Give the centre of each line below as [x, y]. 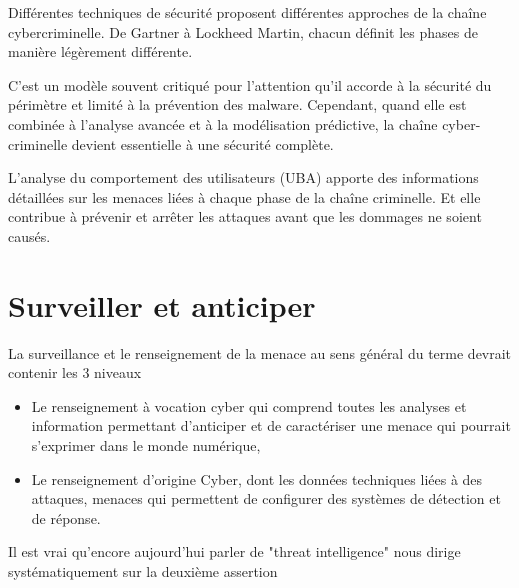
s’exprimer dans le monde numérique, [146, 445]
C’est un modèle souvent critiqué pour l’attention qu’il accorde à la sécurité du [250, 84]
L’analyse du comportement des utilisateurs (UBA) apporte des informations [243, 177]
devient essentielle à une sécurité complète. [202, 143]
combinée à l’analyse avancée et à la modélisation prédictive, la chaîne [223, 123]
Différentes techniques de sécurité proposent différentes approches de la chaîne [247, 12]
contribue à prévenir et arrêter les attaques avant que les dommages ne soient [245, 216]
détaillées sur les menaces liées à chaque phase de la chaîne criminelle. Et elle [244, 196]
